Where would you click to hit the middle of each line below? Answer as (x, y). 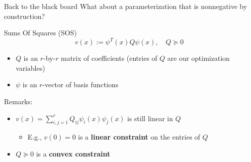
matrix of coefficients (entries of (109, 58)
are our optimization (199, 58)
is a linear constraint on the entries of (139, 137)
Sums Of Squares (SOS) (41, 33)
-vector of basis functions (81, 84)
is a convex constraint (73, 154)
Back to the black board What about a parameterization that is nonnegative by (125, 6)
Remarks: (18, 101)
